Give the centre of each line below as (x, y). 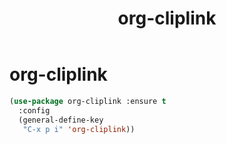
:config (34, 110)
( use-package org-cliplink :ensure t (88, 101)
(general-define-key (61, 120)
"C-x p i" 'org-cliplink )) (79, 129)
